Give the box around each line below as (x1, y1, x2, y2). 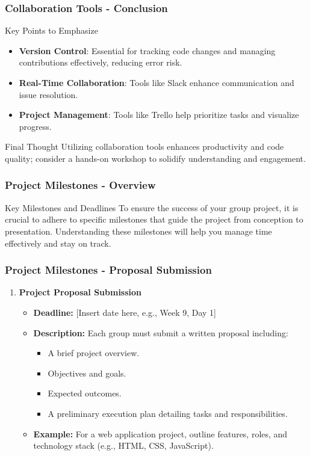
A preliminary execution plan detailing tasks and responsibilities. (48, 407, 288, 419)
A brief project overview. (48, 347, 140, 359)
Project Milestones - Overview (5, 177, 156, 193)
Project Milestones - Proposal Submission (5, 262, 212, 277)
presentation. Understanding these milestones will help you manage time (5, 224, 272, 237)
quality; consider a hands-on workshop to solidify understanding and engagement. (5, 152, 306, 164)
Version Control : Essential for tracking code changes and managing (19, 44, 276, 57)
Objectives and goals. (48, 366, 126, 379)
